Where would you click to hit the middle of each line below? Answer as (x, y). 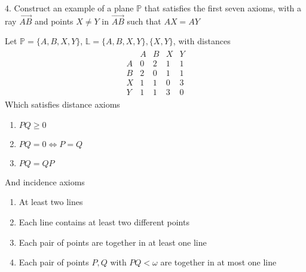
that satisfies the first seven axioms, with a (223, 8)
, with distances (202, 41)
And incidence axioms (45, 181)
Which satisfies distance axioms (62, 104)
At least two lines (51, 202)
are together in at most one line (218, 262)
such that (144, 21)
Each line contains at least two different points (104, 221)
